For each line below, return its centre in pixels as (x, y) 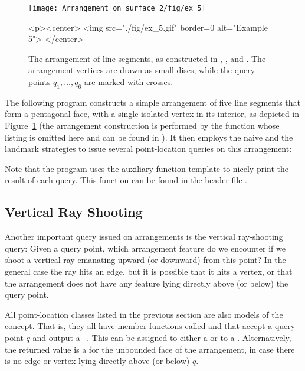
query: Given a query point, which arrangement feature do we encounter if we (145, 248)
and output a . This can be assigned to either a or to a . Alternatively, (162, 337)
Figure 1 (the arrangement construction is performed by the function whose (142, 126)
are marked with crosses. (129, 82)
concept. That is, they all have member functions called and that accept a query (150, 326)
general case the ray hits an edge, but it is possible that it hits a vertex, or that (149, 271)
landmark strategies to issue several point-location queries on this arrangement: (148, 149)
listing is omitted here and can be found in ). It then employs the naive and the (149, 137)
